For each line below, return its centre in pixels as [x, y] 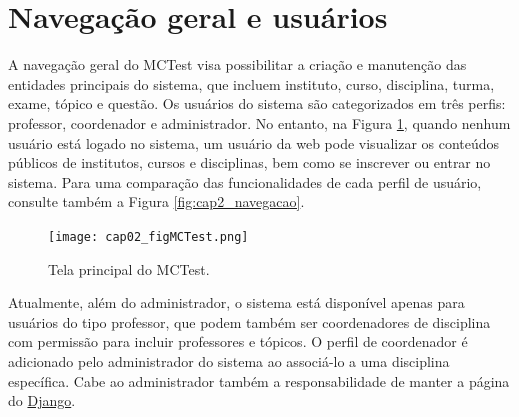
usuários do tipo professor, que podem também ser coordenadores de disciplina [249, 321]
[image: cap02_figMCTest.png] [148, 236]
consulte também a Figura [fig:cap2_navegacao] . [156, 201]
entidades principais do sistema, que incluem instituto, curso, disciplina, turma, [251, 83]
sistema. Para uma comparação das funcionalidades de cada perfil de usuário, [245, 181]
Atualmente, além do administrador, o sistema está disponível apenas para [236, 302]
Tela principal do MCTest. [129, 268]
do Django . [42, 400]
